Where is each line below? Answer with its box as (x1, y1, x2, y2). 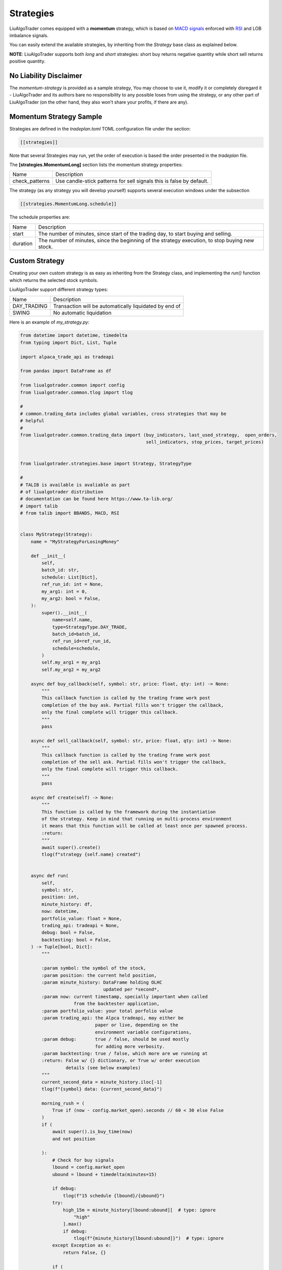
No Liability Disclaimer (9, 71, 82, 80)
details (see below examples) (65, 1065, 141, 1070)
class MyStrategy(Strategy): (20, 531, 93, 537)
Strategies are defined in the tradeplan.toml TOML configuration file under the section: (9, 125, 191, 132)
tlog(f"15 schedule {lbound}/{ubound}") (62, 1193, 165, 1198)
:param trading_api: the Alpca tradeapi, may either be (41, 1015, 184, 1021)
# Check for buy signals (52, 1157, 114, 1163)
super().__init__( (41, 610, 87, 616)
